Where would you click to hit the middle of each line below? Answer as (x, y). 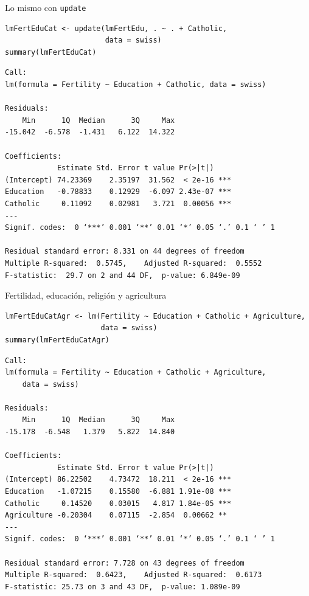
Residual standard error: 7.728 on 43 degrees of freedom (125, 563)
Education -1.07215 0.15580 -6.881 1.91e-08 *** (118, 492)
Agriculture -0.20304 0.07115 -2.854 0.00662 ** (116, 515)
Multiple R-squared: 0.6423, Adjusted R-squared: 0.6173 (134, 575)
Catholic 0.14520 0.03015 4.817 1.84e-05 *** (118, 503)
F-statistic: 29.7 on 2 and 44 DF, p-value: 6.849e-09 (123, 275)
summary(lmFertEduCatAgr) (57, 340)
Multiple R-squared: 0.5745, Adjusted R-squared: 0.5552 (134, 263)
